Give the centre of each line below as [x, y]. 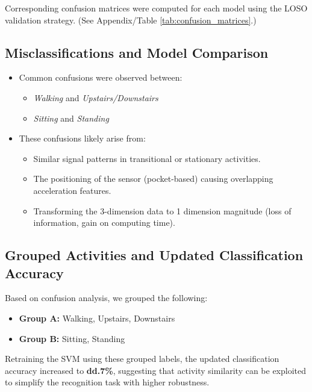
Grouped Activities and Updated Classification [154, 255]
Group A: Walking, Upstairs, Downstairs [97, 318]
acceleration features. [72, 190]
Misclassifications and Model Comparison [137, 52]
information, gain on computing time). [104, 222]
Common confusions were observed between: [101, 77]
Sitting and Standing [71, 118]
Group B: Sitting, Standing [72, 338]
